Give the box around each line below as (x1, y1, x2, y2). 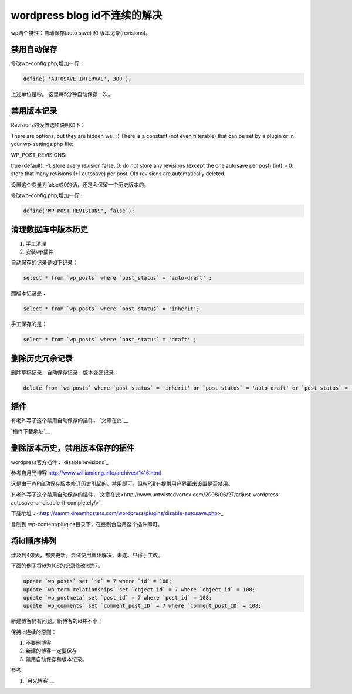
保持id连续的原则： (11, 628, 57, 635)
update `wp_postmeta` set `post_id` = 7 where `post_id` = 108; (23, 594, 212, 601)
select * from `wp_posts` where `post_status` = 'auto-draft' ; (23, 275, 212, 282)
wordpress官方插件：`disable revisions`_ (11, 458, 109, 466)
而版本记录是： (11, 290, 47, 297)
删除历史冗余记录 (11, 353, 73, 363)
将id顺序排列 (11, 536, 57, 546)
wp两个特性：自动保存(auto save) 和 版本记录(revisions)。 (11, 29, 151, 36)
